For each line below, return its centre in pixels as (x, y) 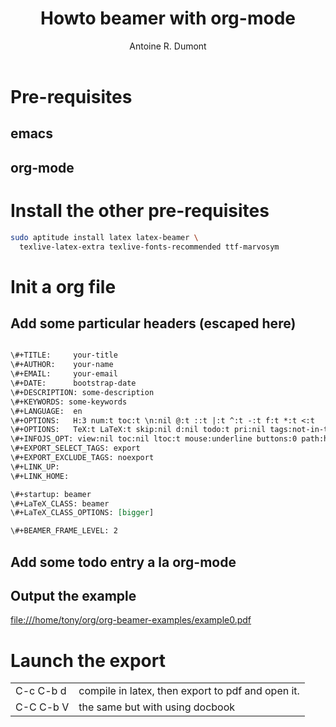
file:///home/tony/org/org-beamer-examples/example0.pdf (131, 620)
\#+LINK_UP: (35, 467)
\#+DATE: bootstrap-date (73, 383)
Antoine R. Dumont (168, 46)
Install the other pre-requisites (140, 210)
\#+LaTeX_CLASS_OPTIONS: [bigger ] (82, 513)
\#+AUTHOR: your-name (62, 365)
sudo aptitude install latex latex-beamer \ (104, 237)
